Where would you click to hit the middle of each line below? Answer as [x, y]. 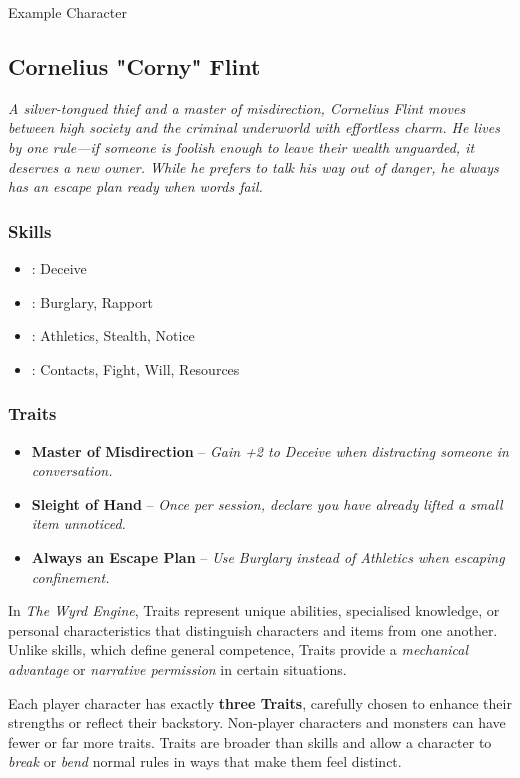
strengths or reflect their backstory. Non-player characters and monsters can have [257, 722]
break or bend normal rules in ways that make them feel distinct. [205, 761]
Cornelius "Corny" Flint [134, 65]
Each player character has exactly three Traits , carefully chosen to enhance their [260, 702]
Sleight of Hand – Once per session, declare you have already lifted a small [267, 503]
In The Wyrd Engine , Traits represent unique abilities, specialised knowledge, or [254, 610]
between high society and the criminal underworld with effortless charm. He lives [254, 127]
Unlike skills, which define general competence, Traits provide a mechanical [238, 649]
